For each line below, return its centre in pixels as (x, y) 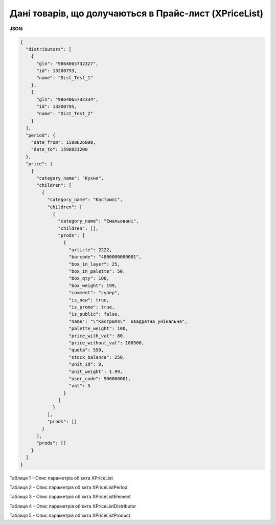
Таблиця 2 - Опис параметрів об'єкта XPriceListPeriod (68, 487)
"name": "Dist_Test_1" (65, 78)
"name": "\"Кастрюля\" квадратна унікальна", (128, 321)
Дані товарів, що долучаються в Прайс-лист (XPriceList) (136, 13)
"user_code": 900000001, (100, 378)
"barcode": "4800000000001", (105, 257)
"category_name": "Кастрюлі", (85, 200)
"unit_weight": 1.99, (96, 371)
